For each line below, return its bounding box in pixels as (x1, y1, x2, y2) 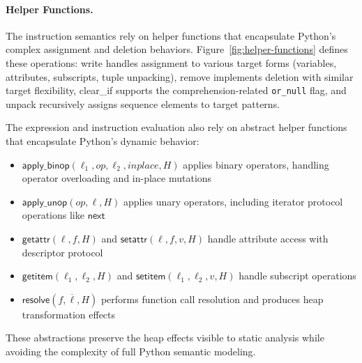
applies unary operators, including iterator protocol (123, 194, 343, 208)
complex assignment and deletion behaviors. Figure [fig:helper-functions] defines (6, 42, 348, 56)
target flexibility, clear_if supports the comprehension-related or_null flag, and (6, 83, 347, 98)
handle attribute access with (207, 231, 329, 245)
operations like (22, 208, 84, 222)
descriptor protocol (22, 245, 103, 259)
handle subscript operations (239, 268, 356, 283)
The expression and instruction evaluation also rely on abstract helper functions (6, 120, 347, 134)
